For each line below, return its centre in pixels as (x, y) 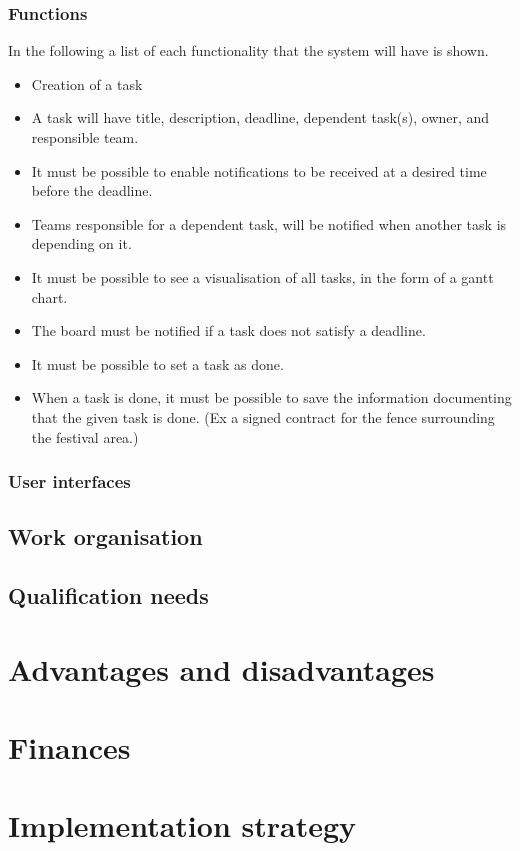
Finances (69, 747)
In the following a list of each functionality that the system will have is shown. (248, 50)
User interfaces (69, 481)
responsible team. (85, 137)
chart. (49, 296)
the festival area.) (85, 436)
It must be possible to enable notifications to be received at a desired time (259, 170)
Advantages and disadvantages (221, 668)
